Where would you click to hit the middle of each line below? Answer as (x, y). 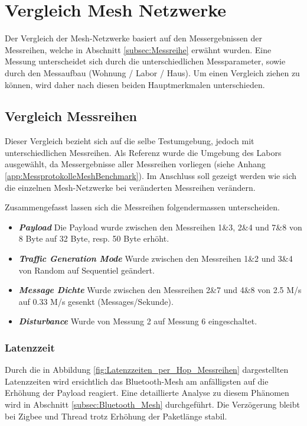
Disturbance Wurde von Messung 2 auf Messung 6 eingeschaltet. (138, 321)
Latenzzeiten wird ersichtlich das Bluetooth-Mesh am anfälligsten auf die (137, 381)
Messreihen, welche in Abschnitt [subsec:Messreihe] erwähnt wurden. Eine (138, 49)
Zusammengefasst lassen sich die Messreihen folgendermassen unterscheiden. (143, 207)
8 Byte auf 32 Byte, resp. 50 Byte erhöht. (94, 238)
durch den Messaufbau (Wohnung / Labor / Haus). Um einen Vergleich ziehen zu (152, 72)
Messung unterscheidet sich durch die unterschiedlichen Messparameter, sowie (145, 61)
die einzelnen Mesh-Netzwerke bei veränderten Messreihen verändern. (130, 187)
